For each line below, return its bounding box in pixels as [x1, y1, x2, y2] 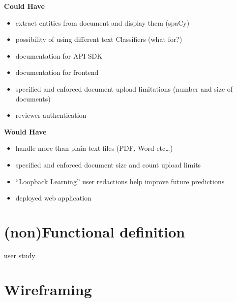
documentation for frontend [15, 67, 99, 77]
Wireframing [4, 279, 92, 299]
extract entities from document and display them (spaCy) [15, 17, 190, 28]
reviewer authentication [15, 110, 87, 120]
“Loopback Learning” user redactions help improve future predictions [15, 176, 225, 186]
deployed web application [15, 193, 91, 203]
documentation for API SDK [15, 50, 103, 61]
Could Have [4, 1, 45, 11]
